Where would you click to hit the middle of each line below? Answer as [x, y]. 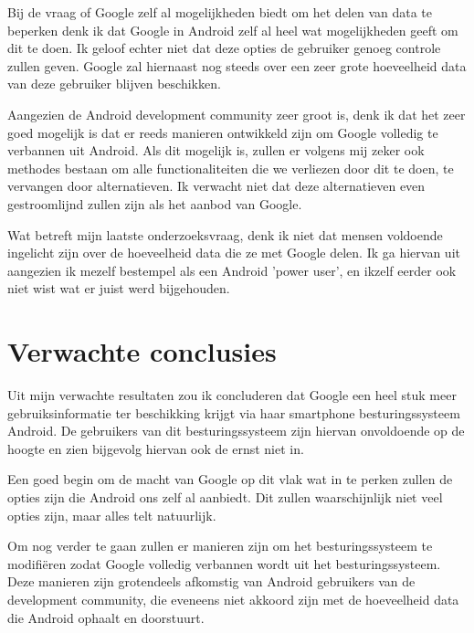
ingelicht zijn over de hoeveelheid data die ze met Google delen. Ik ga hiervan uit [234, 253]
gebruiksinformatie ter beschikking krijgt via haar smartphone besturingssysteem [234, 412]
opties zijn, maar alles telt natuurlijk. [112, 515]
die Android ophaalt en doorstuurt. [106, 617]
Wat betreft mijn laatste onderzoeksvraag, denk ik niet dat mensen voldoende [225, 234]
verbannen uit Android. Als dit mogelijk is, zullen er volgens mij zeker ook [216, 150]
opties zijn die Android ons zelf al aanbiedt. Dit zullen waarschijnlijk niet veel [225, 497]
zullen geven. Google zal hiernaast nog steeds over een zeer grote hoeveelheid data [237, 65]
